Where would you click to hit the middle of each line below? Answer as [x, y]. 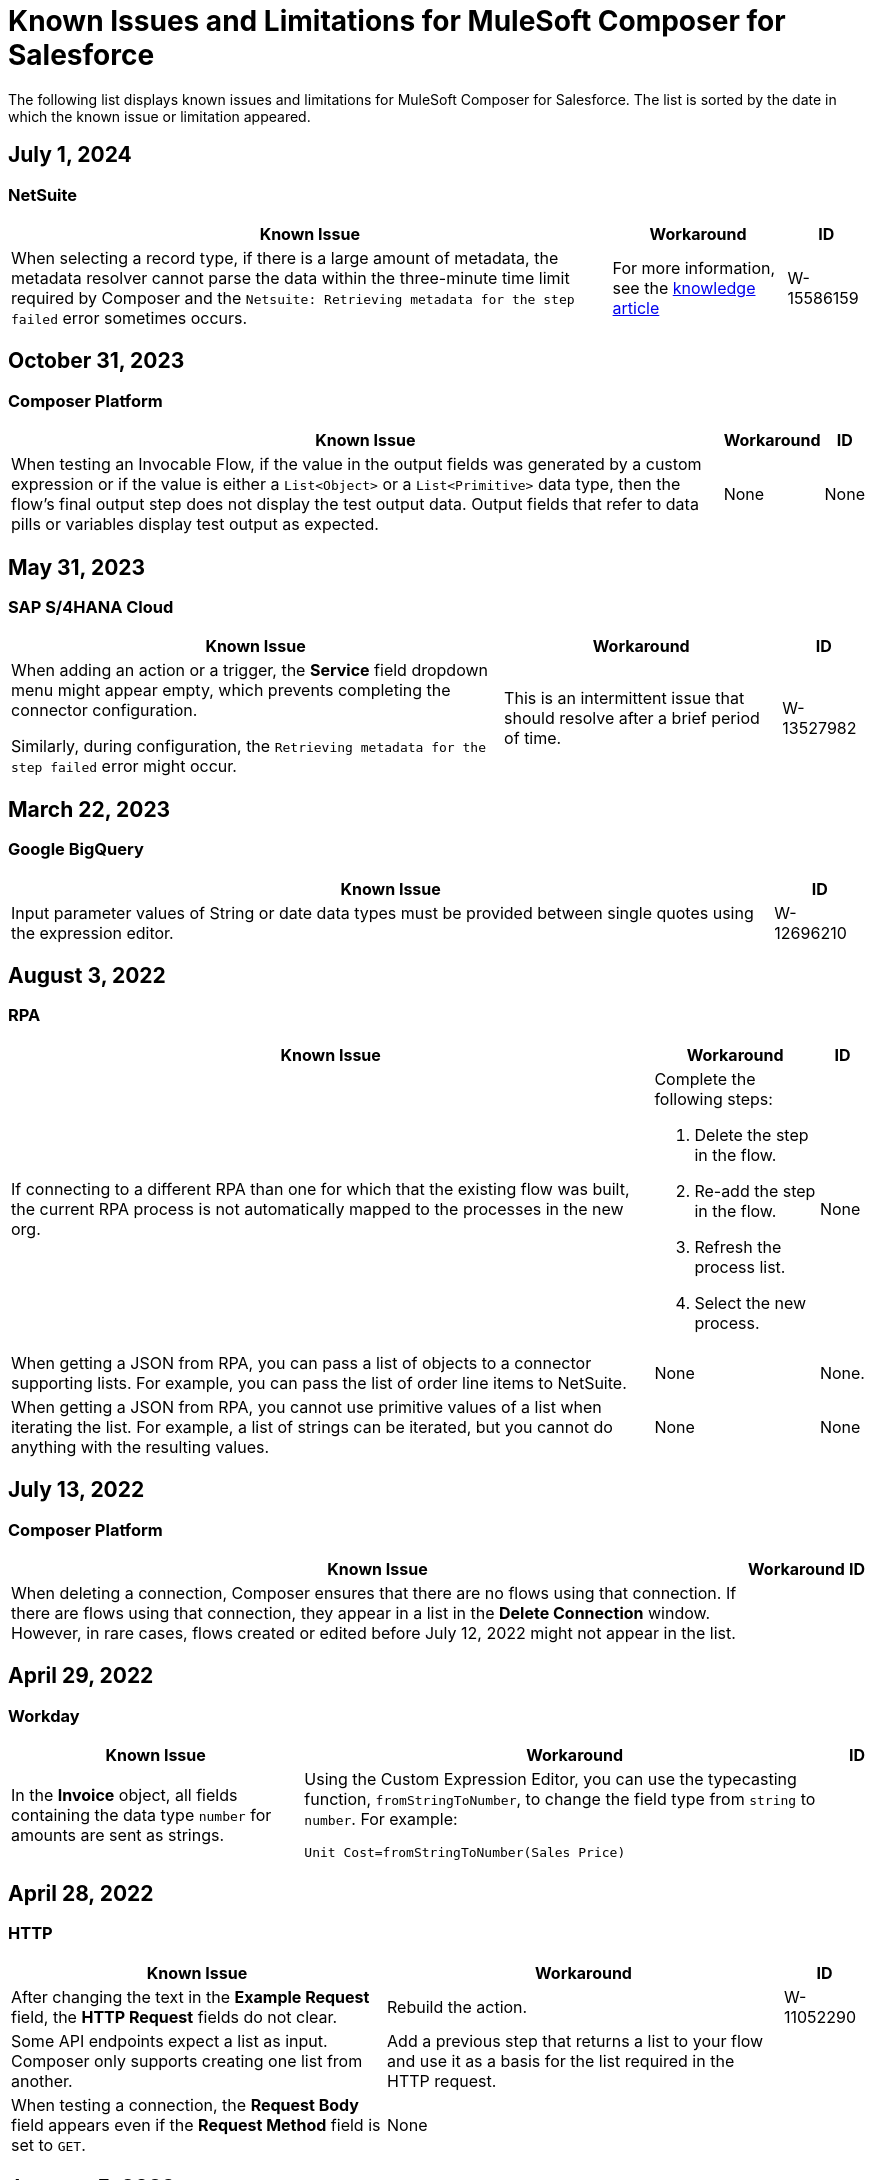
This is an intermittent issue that [624, 698]
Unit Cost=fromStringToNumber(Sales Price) [465, 1853]
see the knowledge [684, 287]
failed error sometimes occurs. [129, 317]
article [636, 307]
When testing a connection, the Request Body [185, 2104]
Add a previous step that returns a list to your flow [575, 2040]
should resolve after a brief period [632, 718]
